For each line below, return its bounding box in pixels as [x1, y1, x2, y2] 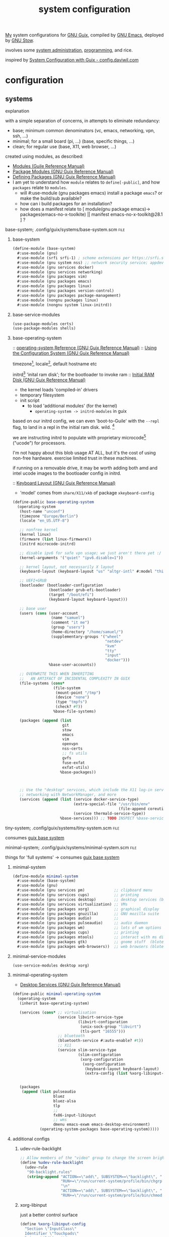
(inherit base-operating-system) [19, 1001, 90, 1006]
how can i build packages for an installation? [20, 201, 112, 207]
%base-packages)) [60, 769, 97, 775]
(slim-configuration [77, 1052, 121, 1057]
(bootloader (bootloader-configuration [19, 583, 103, 588]
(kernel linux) [19, 532, 51, 537]
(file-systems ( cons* [19, 681, 65, 686]
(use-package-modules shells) [12, 326, 76, 331]
